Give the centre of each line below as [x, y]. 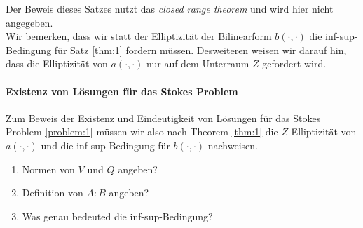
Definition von [53, 193]
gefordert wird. [294, 63]
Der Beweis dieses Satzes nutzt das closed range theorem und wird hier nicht [170, 8]
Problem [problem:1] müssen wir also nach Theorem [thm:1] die [142, 132]
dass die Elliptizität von [57, 63]
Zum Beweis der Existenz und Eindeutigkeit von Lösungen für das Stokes [163, 118]
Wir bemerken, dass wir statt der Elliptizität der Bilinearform [139, 36]
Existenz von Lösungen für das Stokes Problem [122, 91]
